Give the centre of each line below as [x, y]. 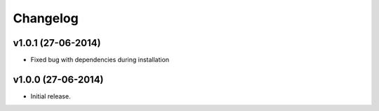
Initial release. [51, 96]
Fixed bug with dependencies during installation [100, 60]
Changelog [46, 18]
